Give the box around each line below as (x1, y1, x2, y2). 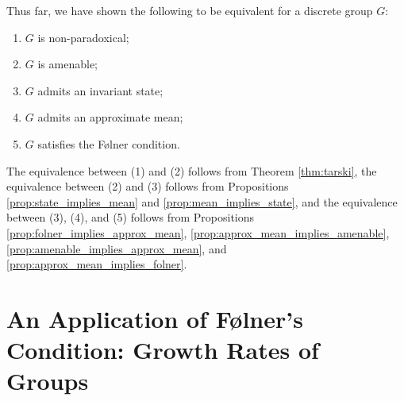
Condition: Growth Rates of (6, 334, 319, 366)
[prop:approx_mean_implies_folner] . (6, 256, 187, 272)
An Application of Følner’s (6, 302, 303, 334)
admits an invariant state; (37, 82, 164, 98)
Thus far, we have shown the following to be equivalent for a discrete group (6, 2, 373, 18)
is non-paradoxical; (37, 29, 129, 45)
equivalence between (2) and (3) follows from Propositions (6, 178, 289, 195)
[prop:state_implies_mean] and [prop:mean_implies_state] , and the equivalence (6, 193, 398, 210)
